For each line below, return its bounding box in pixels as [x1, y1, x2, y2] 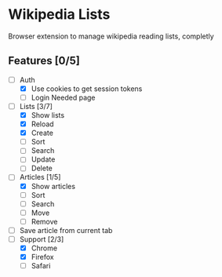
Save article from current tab [19, 225, 113, 235]
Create [31, 128, 53, 138]
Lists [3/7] [19, 101, 53, 111]
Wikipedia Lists [8, 5, 111, 24]
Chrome [31, 243, 57, 253]
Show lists [31, 111, 65, 119]
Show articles [31, 181, 76, 191]
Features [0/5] [8, 54, 80, 67]
